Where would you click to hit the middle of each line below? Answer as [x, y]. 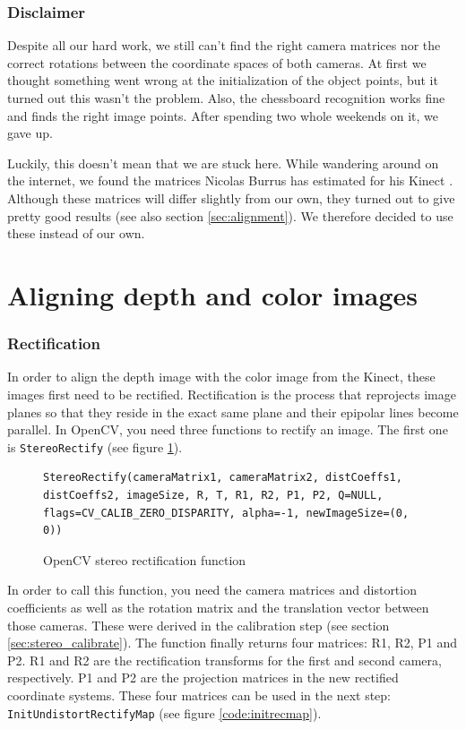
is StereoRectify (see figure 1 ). [95, 446]
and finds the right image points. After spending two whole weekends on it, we [223, 115]
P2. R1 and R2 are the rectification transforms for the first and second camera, [224, 660]
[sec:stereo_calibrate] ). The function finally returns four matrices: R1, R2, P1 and [233, 643]
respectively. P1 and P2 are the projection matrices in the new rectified [203, 678]
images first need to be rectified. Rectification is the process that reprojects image [232, 394]
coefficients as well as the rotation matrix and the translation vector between [218, 607]
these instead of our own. [76, 233]
